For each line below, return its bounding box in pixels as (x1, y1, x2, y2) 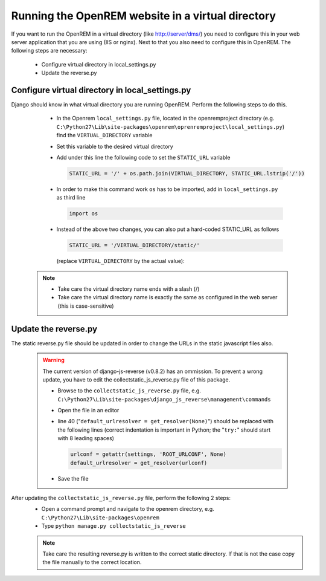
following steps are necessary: (11, 47, 88, 54)
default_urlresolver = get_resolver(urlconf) (70, 459, 208, 466)
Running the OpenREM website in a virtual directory (11, 9, 276, 22)
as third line (56, 194, 86, 201)
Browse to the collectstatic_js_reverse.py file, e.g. (57, 387, 202, 394)
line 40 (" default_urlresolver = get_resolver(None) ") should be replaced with (57, 418, 274, 425)
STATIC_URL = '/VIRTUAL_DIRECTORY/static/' (69, 242, 200, 249)
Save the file (57, 475, 89, 482)
